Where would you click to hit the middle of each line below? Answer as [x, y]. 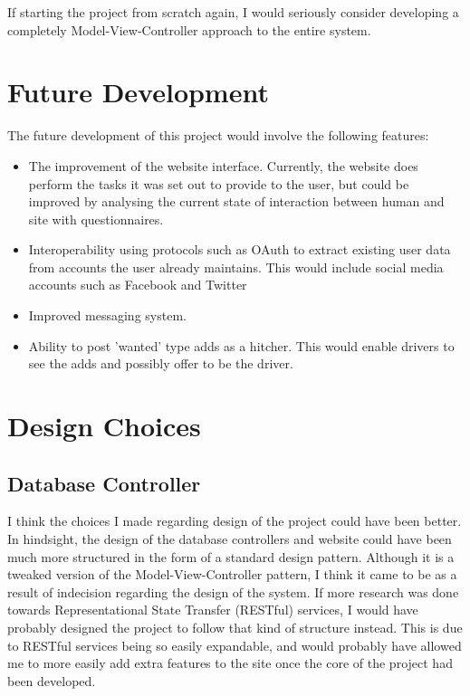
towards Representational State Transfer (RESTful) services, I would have [213, 610]
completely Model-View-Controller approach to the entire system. [189, 29]
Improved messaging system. [107, 315]
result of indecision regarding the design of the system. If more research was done [233, 591]
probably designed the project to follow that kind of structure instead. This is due [235, 627]
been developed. [52, 680]
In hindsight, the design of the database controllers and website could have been [230, 539]
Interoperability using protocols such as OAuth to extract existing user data [240, 249]
